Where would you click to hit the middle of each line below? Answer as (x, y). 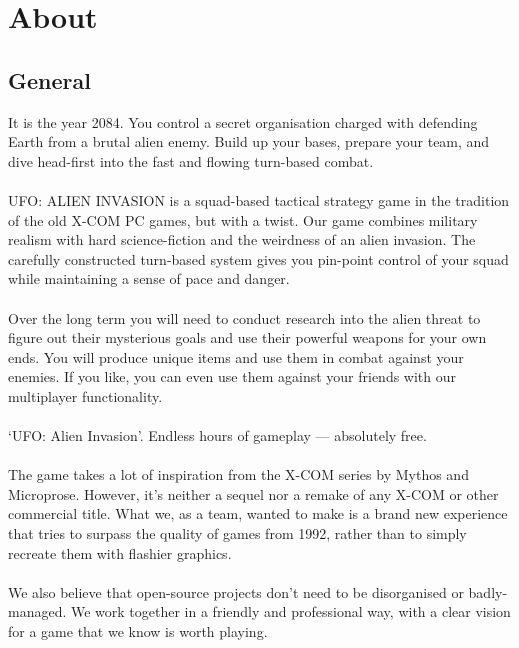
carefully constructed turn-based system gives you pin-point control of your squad (258, 258)
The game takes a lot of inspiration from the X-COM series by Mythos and (238, 474)
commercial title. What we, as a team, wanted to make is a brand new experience (258, 513)
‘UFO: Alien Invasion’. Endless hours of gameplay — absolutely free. (217, 435)
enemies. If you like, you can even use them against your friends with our (232, 376)
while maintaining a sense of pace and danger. (149, 278)
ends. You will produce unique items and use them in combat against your (236, 356)
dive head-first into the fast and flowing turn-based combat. (191, 160)
